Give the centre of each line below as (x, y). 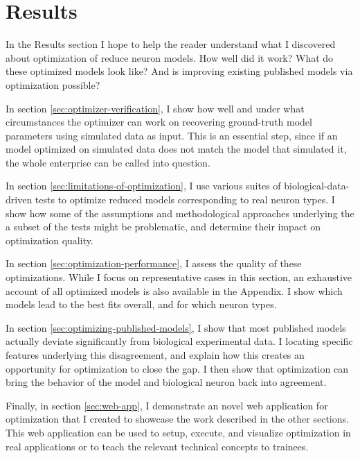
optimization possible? (53, 84)
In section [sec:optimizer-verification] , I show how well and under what (155, 108)
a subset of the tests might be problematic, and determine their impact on (163, 227)
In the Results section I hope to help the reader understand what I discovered (171, 44)
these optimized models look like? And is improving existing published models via (179, 71)
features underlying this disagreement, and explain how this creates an (155, 355)
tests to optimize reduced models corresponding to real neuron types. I (185, 200)
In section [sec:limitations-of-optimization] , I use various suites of (143, 186)
